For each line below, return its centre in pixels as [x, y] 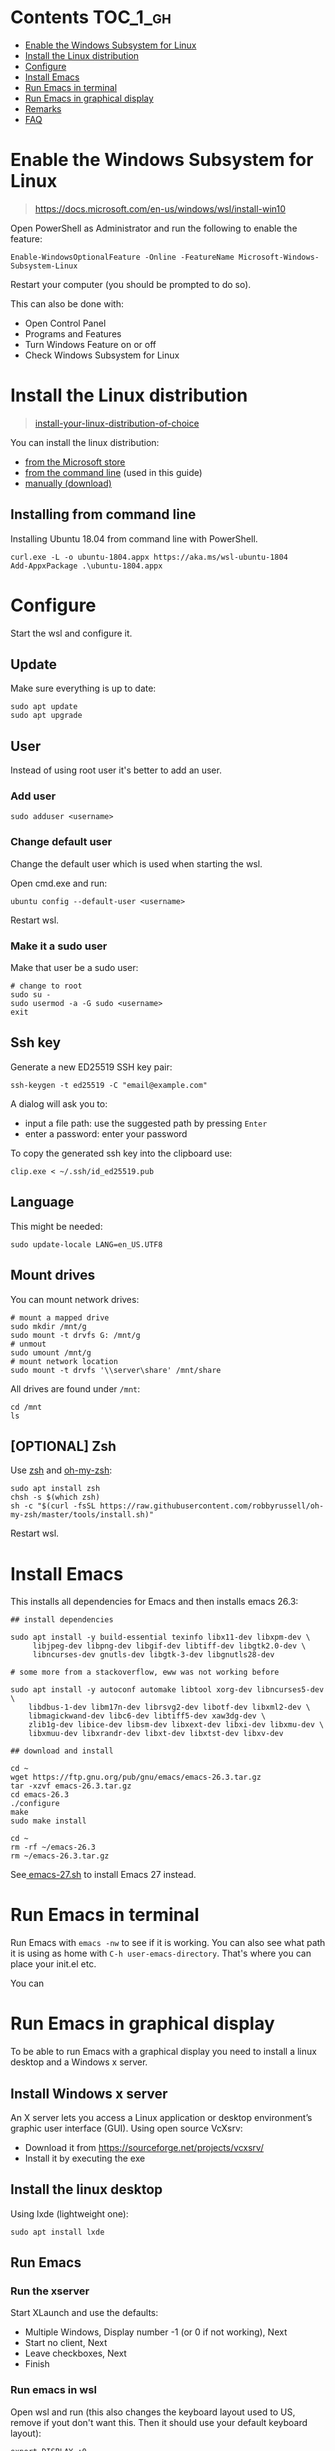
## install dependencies [62, 1620]
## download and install [62, 1751]
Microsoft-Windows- [279, 257]
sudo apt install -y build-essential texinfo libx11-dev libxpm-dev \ [160, 1637]
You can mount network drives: [75, 1299]
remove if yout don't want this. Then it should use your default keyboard [159, 2422]
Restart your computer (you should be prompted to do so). [131, 284]
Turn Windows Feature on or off [90, 344]
